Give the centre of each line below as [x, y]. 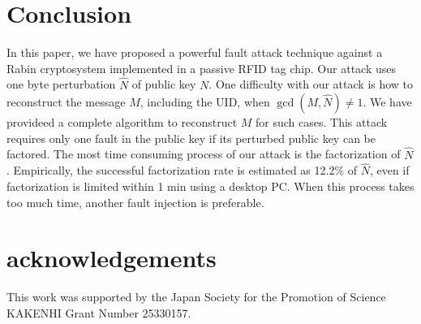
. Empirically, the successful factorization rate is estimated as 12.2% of [182, 170]
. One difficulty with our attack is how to [311, 84]
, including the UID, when [205, 102]
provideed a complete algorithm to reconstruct [122, 122]
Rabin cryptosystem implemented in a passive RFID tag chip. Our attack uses [202, 68]
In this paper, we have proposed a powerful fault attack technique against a [195, 52]
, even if [389, 170]
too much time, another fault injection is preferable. [135, 202]
